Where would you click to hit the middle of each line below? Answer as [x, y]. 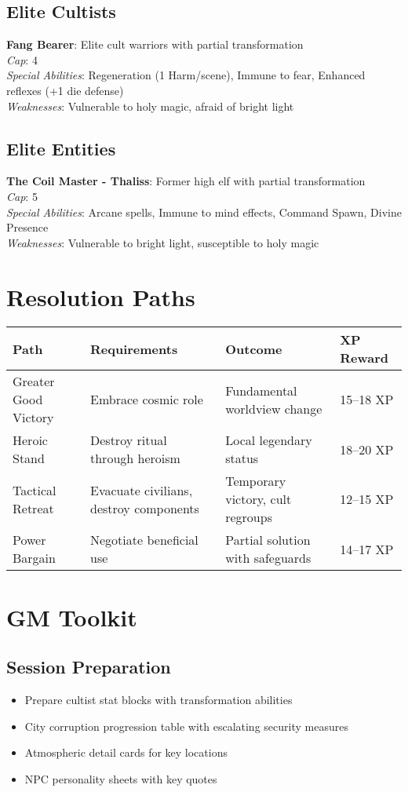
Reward [364, 358]
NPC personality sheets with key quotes [121, 778]
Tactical [35, 490]
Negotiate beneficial [144, 540]
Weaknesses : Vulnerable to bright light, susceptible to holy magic [163, 242]
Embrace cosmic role [147, 400]
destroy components [145, 508]
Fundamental [261, 390]
